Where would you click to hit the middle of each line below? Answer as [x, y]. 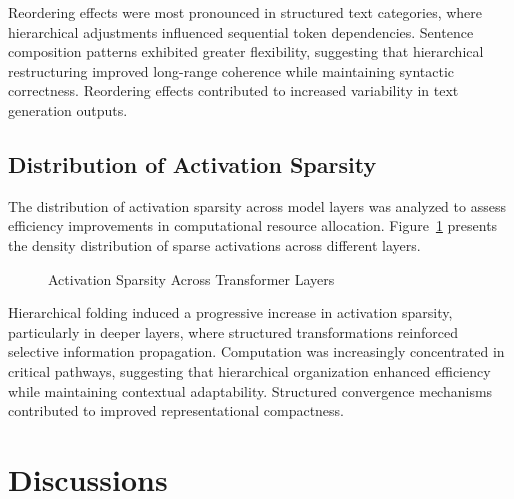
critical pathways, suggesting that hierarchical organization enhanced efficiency [249, 370]
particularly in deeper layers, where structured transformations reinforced [233, 331]
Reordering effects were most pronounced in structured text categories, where [245, 12]
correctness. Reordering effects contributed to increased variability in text [233, 90]
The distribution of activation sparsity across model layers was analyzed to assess [257, 205]
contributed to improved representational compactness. [176, 410]
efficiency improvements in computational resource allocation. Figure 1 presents [253, 225]
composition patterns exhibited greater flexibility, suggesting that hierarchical [246, 51]
